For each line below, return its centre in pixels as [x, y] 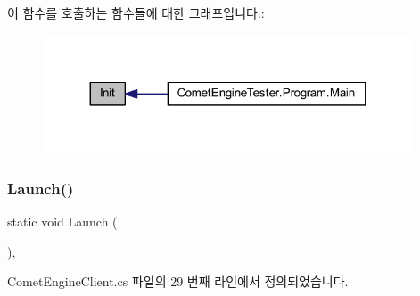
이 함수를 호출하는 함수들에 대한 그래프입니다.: [136, 12]
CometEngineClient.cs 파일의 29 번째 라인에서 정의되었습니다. [178, 281]
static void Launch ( [62, 222]
